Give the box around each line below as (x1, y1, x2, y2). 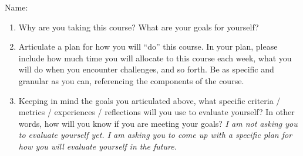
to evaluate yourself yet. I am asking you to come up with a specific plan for (18, 129, 292, 141)
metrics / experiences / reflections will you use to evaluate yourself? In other (18, 106, 295, 118)
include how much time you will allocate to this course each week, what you (18, 51, 292, 64)
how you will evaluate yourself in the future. (18, 140, 177, 152)
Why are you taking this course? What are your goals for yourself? (18, 20, 259, 33)
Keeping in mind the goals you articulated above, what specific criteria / (18, 94, 281, 106)
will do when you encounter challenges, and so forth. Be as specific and (18, 63, 274, 75)
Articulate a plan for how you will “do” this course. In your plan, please (18, 40, 278, 53)
